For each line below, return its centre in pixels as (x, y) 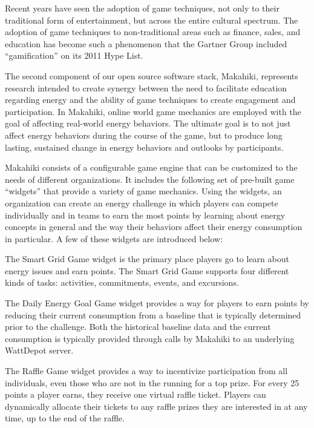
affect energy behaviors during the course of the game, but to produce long (144, 135)
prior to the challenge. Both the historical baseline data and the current (138, 327)
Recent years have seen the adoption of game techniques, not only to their (142, 8)
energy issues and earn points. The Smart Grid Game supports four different (147, 270)
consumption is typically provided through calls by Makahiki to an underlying (150, 338)
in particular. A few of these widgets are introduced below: (114, 238)
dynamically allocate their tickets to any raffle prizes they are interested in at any (156, 406)
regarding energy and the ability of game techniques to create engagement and (150, 100)
